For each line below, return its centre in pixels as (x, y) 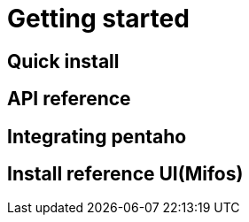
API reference (69, 99)
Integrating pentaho (97, 136)
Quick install (63, 61)
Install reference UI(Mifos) (125, 174)
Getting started (98, 19)
